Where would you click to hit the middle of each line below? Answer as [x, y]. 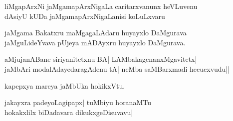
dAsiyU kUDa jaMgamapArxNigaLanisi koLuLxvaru [85, 16]
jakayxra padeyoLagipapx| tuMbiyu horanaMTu [78, 102]
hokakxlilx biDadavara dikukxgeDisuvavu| [69, 112]
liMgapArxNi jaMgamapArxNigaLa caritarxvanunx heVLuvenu [101, 6]
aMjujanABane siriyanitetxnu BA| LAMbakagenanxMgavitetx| [101, 59]
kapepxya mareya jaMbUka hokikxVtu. [65, 85]
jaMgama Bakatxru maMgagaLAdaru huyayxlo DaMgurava [96, 33]
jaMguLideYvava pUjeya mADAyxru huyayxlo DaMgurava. [95, 42]
